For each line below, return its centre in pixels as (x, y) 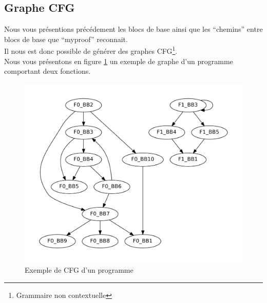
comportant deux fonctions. (47, 71)
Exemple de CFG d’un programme (79, 270)
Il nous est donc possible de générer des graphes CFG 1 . (91, 50)
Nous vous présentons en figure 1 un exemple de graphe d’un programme (119, 61)
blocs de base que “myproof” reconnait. (66, 39)
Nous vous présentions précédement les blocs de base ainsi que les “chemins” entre (133, 29)
